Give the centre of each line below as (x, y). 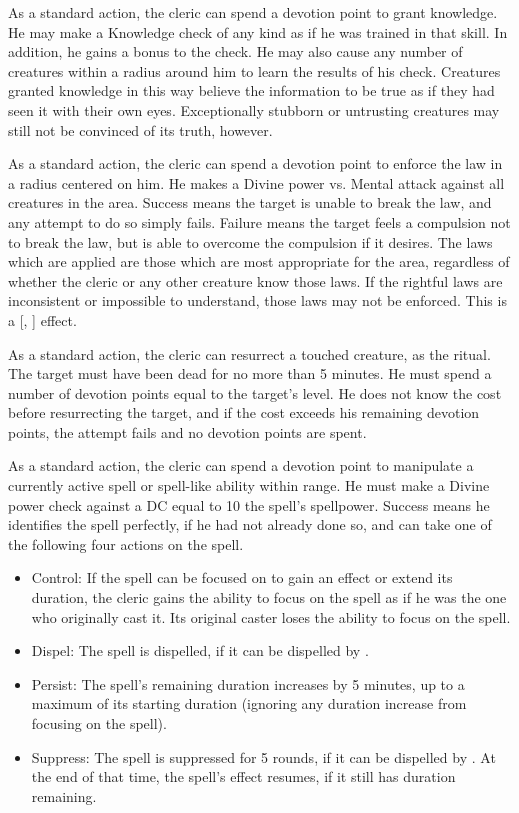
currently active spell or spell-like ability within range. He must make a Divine (249, 485)
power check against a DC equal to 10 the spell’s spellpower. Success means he (249, 504)
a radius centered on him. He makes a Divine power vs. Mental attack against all (256, 182)
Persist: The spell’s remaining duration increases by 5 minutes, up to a (248, 683)
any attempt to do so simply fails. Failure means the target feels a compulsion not (259, 221)
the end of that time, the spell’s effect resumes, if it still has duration (243, 776)
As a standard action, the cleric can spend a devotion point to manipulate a (241, 465)
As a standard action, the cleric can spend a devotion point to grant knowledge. (253, 12)
